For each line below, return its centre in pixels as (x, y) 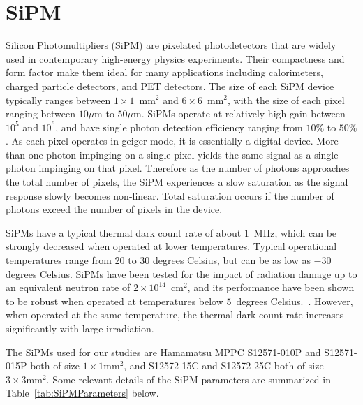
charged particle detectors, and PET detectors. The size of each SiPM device (170, 86)
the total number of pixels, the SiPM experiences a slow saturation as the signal (177, 182)
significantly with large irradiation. (80, 328)
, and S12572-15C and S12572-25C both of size (224, 366)
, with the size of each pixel (286, 100)
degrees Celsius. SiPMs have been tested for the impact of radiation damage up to (181, 273)
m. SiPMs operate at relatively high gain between (239, 113)
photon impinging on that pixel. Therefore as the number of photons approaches (178, 168)
